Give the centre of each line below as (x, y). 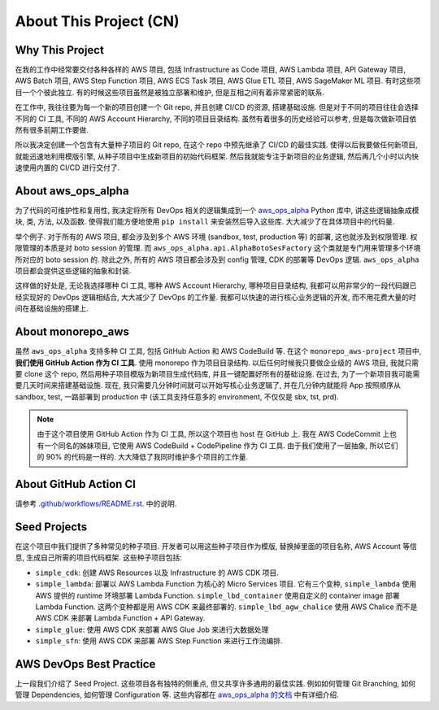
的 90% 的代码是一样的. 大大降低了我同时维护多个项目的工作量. (143, 457)
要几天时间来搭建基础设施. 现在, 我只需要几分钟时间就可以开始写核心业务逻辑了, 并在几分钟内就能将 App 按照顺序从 (208, 385)
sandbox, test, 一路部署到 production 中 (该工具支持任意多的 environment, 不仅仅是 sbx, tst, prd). (177, 396)
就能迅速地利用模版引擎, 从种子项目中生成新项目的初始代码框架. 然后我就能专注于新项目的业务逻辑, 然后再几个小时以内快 (217, 156)
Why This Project (60, 50)
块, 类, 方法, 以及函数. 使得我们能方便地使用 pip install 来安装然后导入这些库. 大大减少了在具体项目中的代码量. (205, 222)
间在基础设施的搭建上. (52, 308)
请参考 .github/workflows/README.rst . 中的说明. (96, 503)
